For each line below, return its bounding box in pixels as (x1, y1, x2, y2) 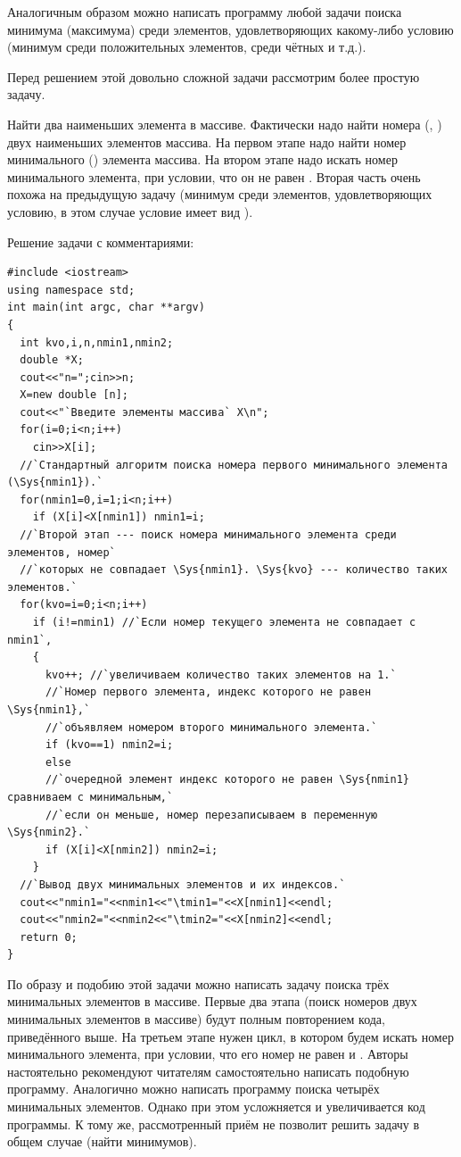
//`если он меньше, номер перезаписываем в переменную (45, 808, 378, 821)
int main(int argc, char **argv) (7, 301, 205, 314)
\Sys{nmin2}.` (7, 826, 91, 839)
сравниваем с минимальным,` (7, 790, 174, 803)
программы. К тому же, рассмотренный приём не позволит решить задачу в (7, 1114, 420, 1133)
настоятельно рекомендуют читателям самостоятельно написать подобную (7, 1061, 409, 1080)
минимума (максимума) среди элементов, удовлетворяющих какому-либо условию (7, 20, 454, 38)
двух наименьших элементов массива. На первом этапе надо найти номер (7, 132, 407, 151)
